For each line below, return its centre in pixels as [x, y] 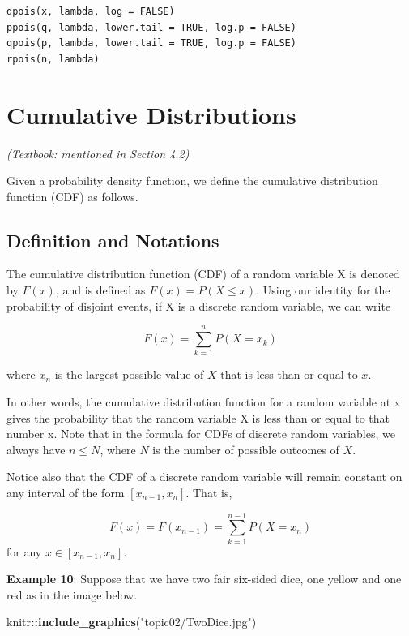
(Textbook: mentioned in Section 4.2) [98, 153]
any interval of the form [66, 492]
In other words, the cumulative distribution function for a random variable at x [204, 401]
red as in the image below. [72, 594]
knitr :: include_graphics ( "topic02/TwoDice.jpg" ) [132, 622]
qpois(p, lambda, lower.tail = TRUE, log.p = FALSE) [151, 43]
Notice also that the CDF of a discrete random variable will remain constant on [204, 477]
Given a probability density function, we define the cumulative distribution [192, 180]
